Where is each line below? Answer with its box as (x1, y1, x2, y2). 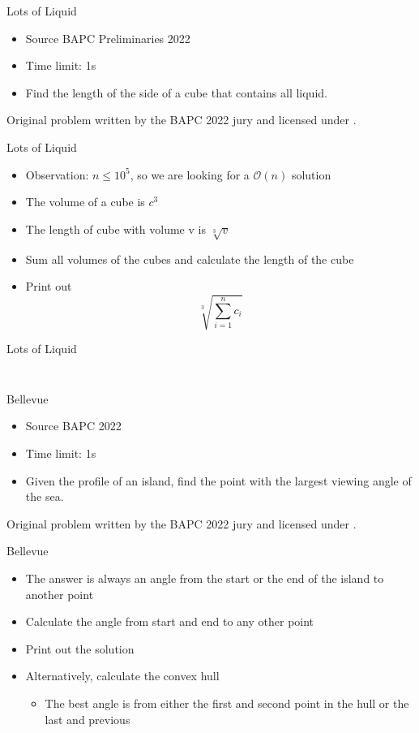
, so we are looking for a (130, 166, 250, 183)
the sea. (25, 488, 64, 505)
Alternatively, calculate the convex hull (25, 667, 220, 684)
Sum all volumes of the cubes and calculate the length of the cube (25, 250, 354, 267)
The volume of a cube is (25, 193, 145, 210)
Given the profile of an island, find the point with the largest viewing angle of (25, 472, 412, 489)
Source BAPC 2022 (25, 417, 122, 434)
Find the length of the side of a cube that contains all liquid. (25, 84, 327, 101)
